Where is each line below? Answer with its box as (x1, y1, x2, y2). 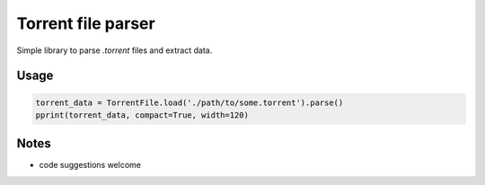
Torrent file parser (16, 13, 156, 33)
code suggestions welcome (39, 160, 141, 171)
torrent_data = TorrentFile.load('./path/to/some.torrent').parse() (35, 97, 344, 108)
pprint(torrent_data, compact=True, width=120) (35, 110, 249, 120)
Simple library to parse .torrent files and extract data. (16, 45, 213, 56)
